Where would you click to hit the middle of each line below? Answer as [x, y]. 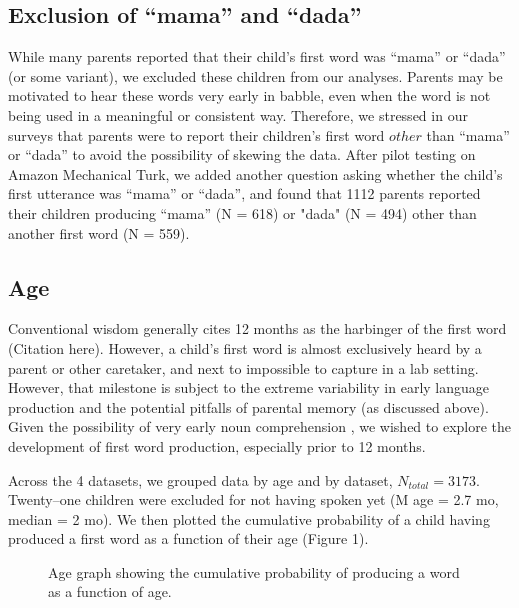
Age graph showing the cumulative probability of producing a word [254, 571]
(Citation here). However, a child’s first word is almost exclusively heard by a [245, 347]
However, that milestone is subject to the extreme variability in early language [249, 387]
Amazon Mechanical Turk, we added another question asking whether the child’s [255, 173]
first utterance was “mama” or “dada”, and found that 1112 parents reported [244, 193]
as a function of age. [110, 591]
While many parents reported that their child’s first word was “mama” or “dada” [257, 56]
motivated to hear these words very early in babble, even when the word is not [249, 95]
